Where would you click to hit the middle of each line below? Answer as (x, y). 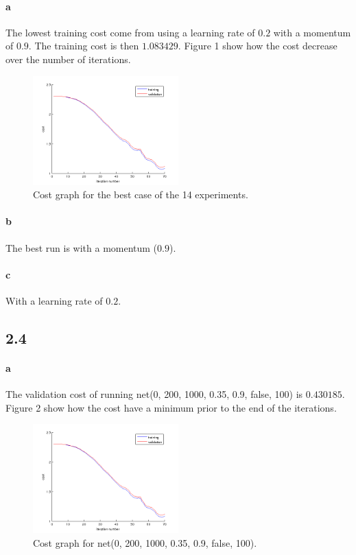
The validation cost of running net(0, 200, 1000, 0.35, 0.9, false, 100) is (154, 394)
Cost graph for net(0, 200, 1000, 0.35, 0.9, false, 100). (145, 542)
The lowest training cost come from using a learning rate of (130, 32)
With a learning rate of (54, 300)
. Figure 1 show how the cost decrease (258, 46)
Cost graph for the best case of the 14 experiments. (141, 194)
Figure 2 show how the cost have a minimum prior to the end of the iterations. (171, 407)
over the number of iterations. (68, 59)
